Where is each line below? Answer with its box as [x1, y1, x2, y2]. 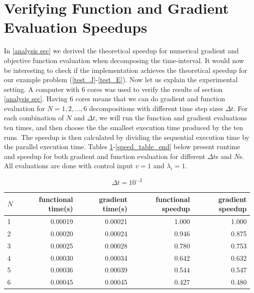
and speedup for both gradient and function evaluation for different [4, 151, 206, 161]
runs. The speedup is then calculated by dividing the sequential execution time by [4, 132, 250, 142]
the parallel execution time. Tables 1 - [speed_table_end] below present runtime [4, 141, 240, 152]
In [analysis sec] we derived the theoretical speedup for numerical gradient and [4, 45, 239, 56]
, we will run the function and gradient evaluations [95, 113, 247, 123]
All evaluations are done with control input [4, 160, 133, 171]
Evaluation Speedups [4, 17, 148, 37]
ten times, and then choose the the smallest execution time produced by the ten [4, 122, 243, 133]
